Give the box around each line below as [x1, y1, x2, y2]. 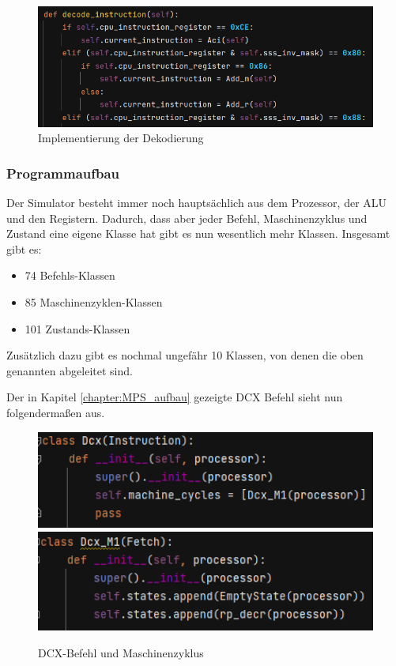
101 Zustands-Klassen [25, 320, 130, 337]
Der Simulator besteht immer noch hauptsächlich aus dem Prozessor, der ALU [6, 194, 387, 210]
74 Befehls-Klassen [25, 267, 115, 284]
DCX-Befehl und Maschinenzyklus [38, 645, 204, 661]
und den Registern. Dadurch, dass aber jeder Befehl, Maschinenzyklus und [6, 209, 368, 226]
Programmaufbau [6, 163, 120, 182]
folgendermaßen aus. [6, 404, 105, 420]
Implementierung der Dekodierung [38, 130, 204, 146]
